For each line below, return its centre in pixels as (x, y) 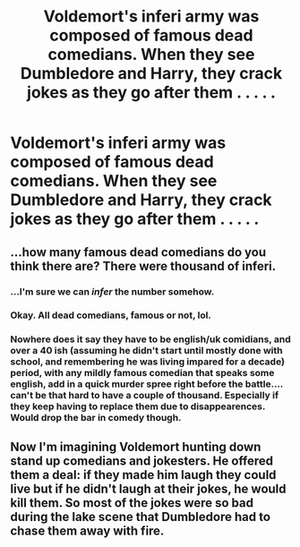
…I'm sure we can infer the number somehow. (112, 291)
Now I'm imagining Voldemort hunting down (136, 446)
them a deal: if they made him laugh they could (143, 475)
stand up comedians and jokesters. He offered (142, 461)
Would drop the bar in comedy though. (96, 418)
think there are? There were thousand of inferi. (143, 266)
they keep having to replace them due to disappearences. (138, 406)
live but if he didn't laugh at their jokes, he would (148, 488)
